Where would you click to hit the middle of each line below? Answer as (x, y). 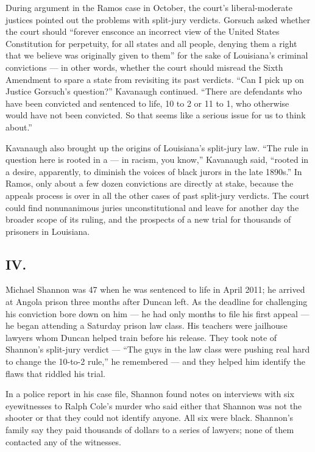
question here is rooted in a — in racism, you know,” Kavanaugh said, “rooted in (157, 160)
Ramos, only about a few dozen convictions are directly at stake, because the (150, 183)
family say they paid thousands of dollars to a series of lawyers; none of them (150, 430)
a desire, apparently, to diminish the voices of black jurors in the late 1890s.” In (154, 171)
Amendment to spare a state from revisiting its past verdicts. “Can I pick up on (155, 79)
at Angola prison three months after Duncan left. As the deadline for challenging (157, 302)
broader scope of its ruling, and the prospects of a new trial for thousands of (148, 219)
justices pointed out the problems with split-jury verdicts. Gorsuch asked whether (158, 19)
